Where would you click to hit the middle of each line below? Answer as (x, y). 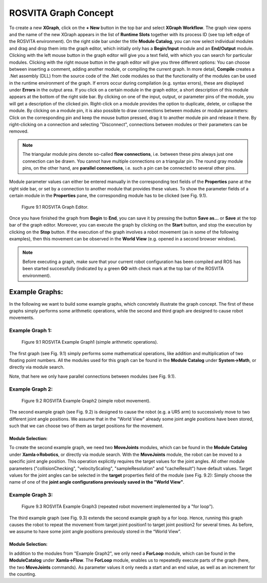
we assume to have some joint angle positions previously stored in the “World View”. (95, 532)
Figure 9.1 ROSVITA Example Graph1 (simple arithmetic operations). (90, 342)
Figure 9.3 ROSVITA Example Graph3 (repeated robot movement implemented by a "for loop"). (118, 506)
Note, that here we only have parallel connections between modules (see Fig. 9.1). (92, 376)
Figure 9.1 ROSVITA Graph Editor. (55, 207)
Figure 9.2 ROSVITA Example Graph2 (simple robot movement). (86, 401)
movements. (22, 318)
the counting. (23, 574)
